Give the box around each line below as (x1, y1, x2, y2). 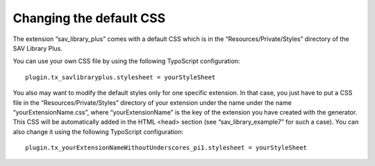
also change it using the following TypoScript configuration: (12, 127, 184, 135)
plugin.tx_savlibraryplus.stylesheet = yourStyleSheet (25, 73, 216, 81)
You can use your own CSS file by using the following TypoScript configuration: (12, 57, 240, 65)
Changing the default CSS (12, 10, 166, 26)
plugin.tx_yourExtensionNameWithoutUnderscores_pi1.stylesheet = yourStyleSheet (25, 144, 308, 152)
